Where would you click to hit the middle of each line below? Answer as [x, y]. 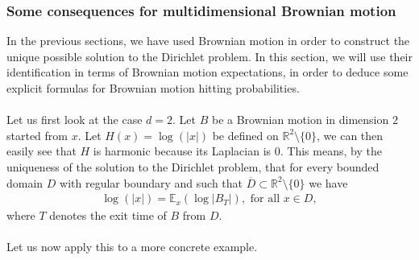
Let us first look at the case [75, 120]
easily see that [41, 151]
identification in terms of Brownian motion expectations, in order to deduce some [207, 72]
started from [37, 135]
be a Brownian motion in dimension [300, 120]
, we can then [350, 135]
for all [265, 199]
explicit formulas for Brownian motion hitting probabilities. [153, 88]
